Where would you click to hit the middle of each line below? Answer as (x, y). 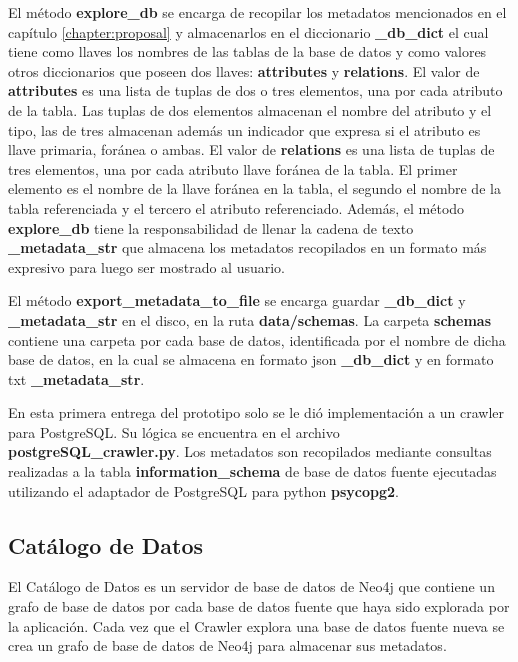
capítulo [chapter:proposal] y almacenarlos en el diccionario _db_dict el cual (248, 31)
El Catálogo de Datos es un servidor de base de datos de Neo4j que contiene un (251, 586)
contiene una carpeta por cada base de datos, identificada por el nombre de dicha (257, 339)
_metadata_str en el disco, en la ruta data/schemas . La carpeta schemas (250, 319)
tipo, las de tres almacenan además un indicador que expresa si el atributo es (244, 129)
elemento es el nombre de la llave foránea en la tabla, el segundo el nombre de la (254, 188)
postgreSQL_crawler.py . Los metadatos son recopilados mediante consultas (250, 451)
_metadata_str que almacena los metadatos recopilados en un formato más (247, 247)
